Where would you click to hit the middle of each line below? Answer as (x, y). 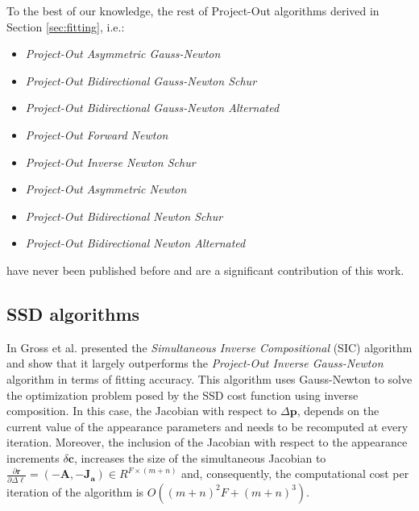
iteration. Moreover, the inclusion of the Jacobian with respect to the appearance (207, 442)
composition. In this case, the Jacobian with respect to (142, 411)
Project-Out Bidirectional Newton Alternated (135, 243)
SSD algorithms (73, 313)
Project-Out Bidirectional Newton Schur (124, 216)
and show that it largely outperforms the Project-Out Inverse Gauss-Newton (195, 363)
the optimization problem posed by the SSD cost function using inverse (183, 395)
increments (33, 457)
